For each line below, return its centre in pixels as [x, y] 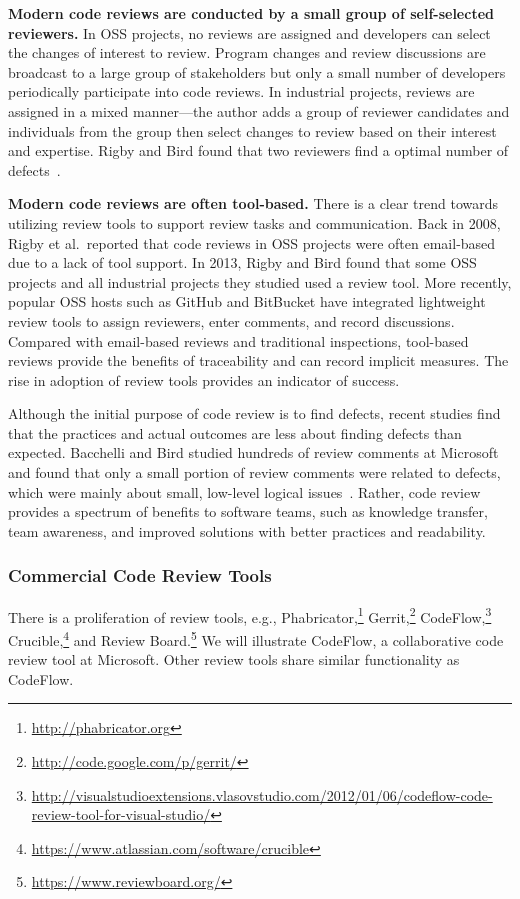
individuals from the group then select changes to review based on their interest [252, 130]
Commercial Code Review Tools [140, 575]
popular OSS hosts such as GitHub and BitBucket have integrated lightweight [247, 301]
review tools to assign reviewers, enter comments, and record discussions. [231, 320]
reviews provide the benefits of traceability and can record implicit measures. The [258, 360]
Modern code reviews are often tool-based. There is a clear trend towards [253, 203]
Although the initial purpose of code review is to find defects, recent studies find [254, 413]
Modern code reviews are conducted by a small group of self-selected [251, 13]
